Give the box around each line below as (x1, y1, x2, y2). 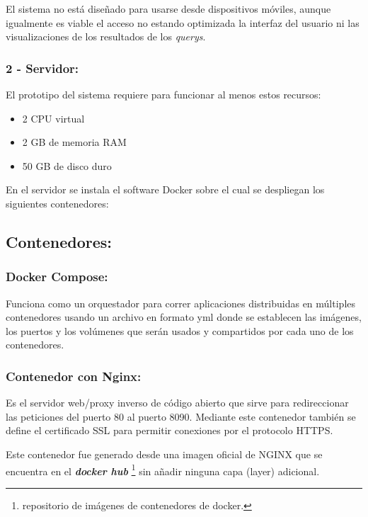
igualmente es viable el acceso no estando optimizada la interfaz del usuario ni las (6, 15, 360, 30)
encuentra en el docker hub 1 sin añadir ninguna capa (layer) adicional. (6, 461, 320, 478)
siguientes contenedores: (6, 195, 109, 210)
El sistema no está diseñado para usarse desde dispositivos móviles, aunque (6, 1, 331, 16)
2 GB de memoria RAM (22, 135, 127, 149)
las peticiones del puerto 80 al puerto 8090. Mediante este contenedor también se (6, 409, 356, 424)
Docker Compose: (6, 268, 108, 285)
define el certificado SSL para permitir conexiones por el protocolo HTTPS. (6, 423, 333, 438)
